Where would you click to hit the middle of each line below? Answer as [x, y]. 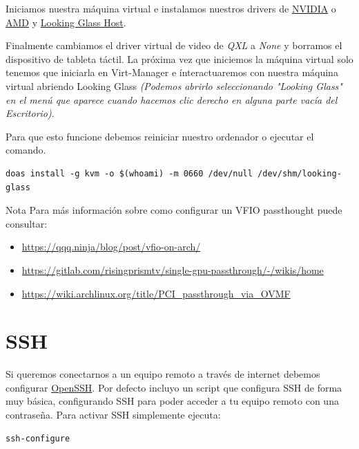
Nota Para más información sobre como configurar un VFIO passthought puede [174, 210]
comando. [26, 150]
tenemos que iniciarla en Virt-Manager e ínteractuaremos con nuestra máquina [172, 72]
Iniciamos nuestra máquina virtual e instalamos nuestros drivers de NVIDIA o [171, 8]
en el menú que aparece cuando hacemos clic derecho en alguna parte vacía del [172, 99]
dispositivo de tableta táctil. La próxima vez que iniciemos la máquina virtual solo [179, 58]
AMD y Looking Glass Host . [66, 22]
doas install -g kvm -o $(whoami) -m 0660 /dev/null [129, 173]
